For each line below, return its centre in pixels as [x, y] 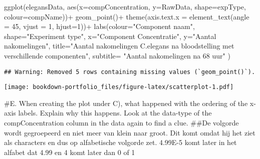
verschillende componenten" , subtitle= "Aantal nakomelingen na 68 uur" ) [117, 55]
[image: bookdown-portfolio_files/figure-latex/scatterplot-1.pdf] [119, 87]
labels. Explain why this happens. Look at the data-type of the [115, 113]
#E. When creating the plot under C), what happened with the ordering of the [126, 103]
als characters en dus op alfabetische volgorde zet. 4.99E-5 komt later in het [120, 142]
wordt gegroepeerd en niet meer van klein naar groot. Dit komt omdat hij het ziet [130, 132]
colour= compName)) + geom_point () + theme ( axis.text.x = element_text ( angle [127, 16]
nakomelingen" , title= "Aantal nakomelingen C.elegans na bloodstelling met [119, 46]
